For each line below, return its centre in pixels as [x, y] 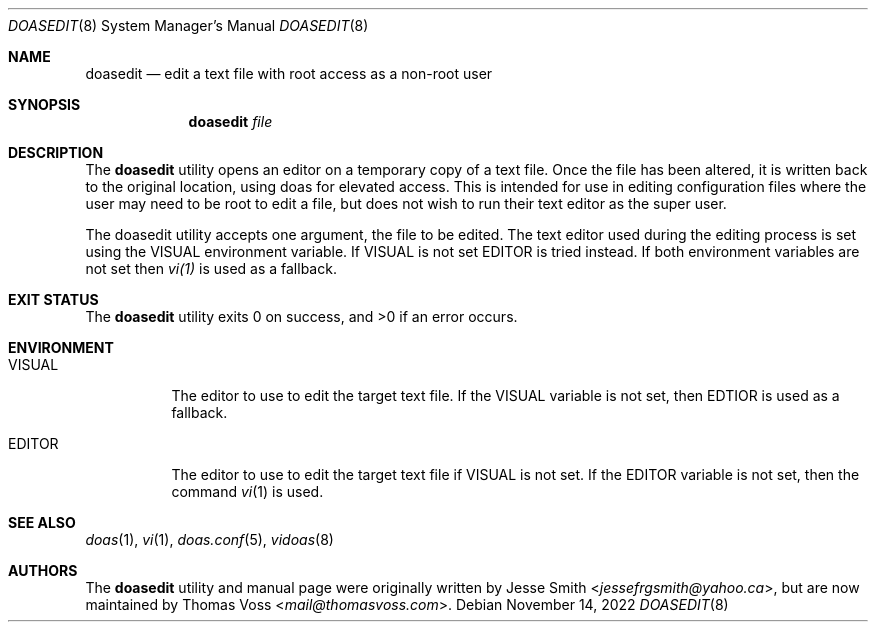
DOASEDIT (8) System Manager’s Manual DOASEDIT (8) [188, 25]
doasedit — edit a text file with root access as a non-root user [289, 73]
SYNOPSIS [44, 104]
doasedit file [230, 121]
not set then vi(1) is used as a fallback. [211, 268]
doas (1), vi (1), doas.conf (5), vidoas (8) [209, 539]
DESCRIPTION [56, 152]
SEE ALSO [42, 522]
